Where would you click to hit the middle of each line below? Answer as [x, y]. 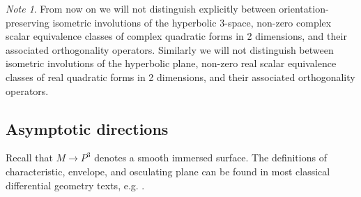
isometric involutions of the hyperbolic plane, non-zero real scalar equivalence [171, 63]
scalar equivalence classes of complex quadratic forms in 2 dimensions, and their [176, 36]
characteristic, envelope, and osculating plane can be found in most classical [168, 171]
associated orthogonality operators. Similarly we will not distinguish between [170, 49]
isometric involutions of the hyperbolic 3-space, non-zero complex [192, 22]
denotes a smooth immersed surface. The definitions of [210, 158]
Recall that [29, 158]
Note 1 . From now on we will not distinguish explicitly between [141, 8]
